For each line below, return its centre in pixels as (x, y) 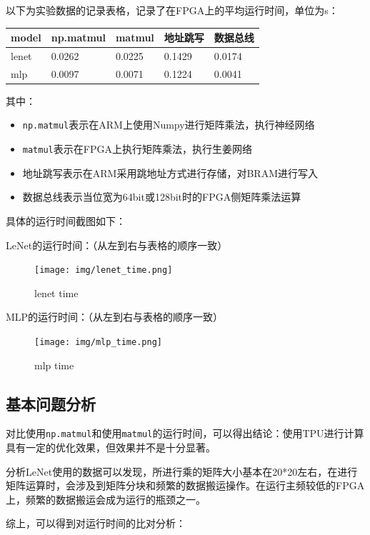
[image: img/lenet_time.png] (104, 270)
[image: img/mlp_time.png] (98, 342)
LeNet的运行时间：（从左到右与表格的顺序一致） (117, 245)
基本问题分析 (51, 403)
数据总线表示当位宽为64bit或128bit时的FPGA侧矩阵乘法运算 (162, 197)
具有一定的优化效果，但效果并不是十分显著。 (111, 447)
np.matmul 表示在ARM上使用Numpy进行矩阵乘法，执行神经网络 (169, 125)
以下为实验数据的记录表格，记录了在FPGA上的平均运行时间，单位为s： (172, 10)
